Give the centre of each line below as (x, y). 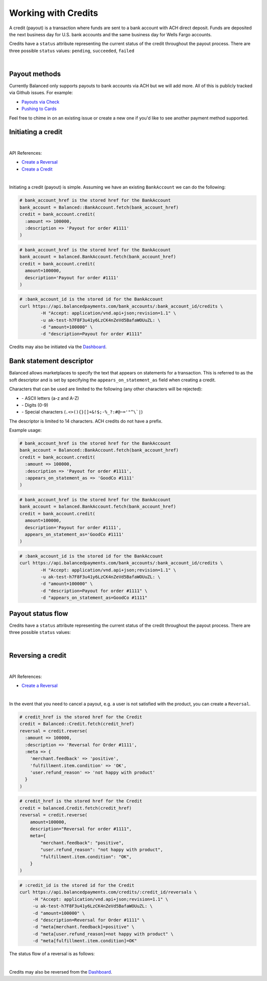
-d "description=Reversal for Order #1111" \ (89, 920)
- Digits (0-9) (35, 405)
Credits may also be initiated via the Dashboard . (58, 347)
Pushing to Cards (39, 109)
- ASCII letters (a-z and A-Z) (50, 398)
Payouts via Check (41, 102)
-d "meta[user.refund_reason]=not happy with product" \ (103, 934)
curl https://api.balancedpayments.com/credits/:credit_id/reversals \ (108, 892)
